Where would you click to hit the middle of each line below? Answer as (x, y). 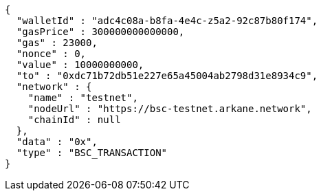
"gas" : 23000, (57, 43)
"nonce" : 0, (51, 54)
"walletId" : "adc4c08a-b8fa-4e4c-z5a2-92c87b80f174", (167, 21)
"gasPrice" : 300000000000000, (100, 32)
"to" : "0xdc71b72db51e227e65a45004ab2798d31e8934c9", (167, 76)
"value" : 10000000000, (80, 65)
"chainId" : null (74, 120)
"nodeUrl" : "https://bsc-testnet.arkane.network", (170, 109)
